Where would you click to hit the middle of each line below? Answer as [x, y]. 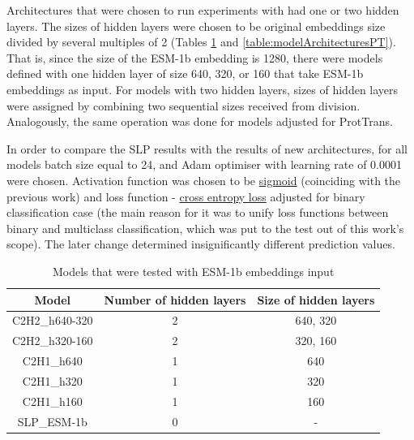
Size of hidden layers [316, 299]
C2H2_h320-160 [53, 341]
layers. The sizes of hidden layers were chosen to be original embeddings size [196, 26]
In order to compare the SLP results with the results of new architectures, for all [207, 148]
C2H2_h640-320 [53, 320]
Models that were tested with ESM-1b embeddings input [193, 271]
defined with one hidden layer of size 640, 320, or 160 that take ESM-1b [185, 73]
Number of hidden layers [175, 299]
